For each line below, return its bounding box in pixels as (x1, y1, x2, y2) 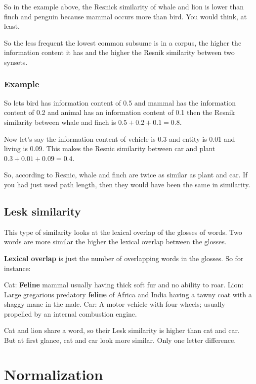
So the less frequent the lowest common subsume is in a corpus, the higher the (4, 37, 242, 48)
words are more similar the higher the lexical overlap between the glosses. (4, 236, 227, 247)
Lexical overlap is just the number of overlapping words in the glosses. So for (4, 253, 244, 263)
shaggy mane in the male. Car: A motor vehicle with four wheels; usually (4, 299, 225, 309)
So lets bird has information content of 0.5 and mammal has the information (4, 97, 236, 108)
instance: (4, 263, 31, 273)
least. (4, 21, 20, 31)
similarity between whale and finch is (4, 116, 116, 127)
